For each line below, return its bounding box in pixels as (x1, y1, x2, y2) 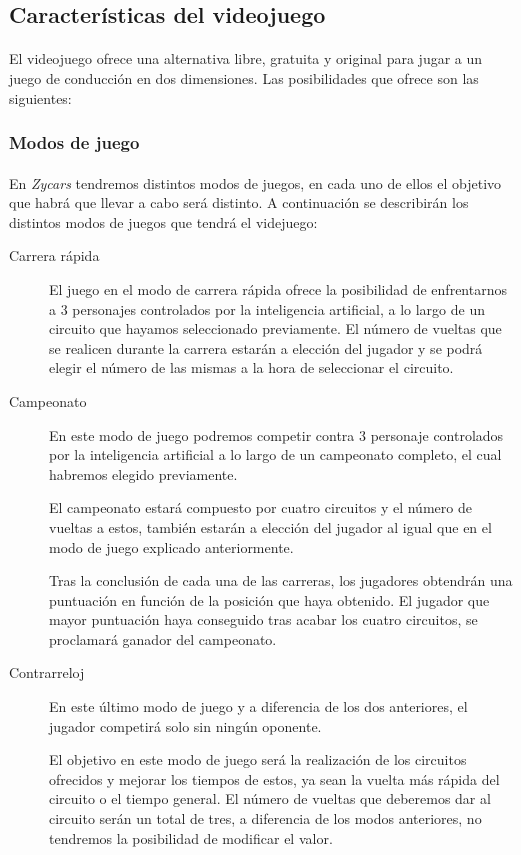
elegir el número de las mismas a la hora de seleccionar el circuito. (49, 357, 454, 378)
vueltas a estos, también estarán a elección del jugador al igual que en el (49, 516, 492, 537)
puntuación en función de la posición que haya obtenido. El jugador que (49, 589, 490, 610)
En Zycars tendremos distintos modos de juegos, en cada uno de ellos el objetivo (9, 172, 502, 193)
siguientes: (9, 87, 72, 108)
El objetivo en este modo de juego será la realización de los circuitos (49, 749, 467, 770)
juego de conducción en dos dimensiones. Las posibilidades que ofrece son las (9, 67, 479, 88)
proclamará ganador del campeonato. (49, 628, 277, 649)
